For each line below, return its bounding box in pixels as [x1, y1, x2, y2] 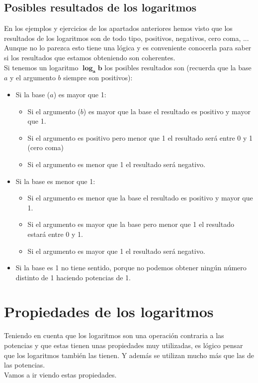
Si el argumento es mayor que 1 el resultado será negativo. [27, 245, 205, 256]
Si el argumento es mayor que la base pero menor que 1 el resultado [27, 219, 234, 229]
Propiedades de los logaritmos [4, 301, 214, 322]
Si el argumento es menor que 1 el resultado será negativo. [27, 159, 205, 169]
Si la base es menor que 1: [15, 176, 95, 186]
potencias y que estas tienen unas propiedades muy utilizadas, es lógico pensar [4, 340, 243, 350]
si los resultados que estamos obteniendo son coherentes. [4, 52, 175, 62]
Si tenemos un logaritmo [4, 62, 79, 72]
